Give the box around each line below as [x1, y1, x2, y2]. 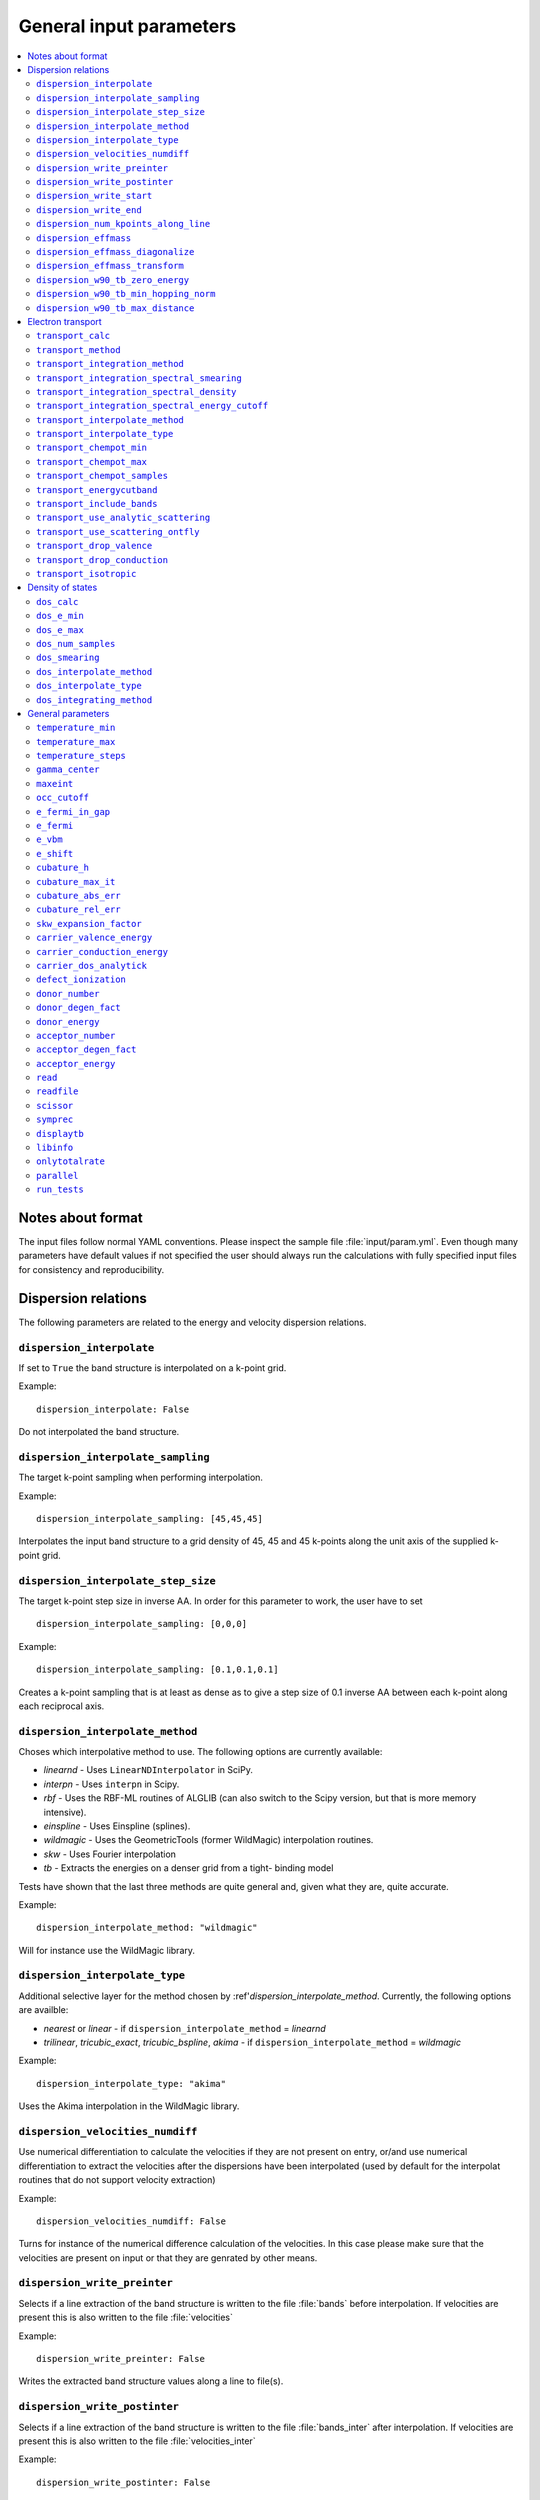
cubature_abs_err [36, 890, 121, 901]
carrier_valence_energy [36, 932, 153, 944]
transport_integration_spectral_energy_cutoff [36, 400, 269, 412]
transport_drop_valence [36, 540, 153, 552]
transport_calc [36, 330, 111, 342]
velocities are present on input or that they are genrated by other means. [18, 2251, 318, 2264]
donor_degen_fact [36, 1002, 121, 1014]
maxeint [36, 778, 74, 789]
